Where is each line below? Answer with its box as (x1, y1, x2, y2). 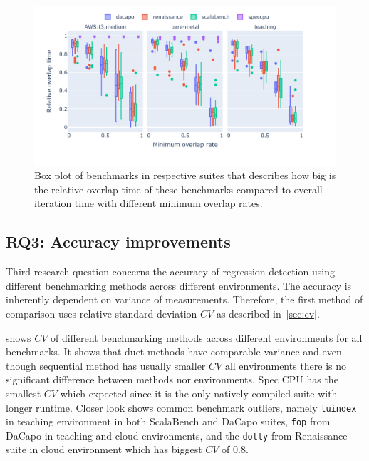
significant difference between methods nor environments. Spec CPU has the (6, 372, 338, 387)
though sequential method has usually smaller (6, 358, 206, 373)
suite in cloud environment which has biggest (6, 442, 202, 457)
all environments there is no (224, 358, 347, 373)
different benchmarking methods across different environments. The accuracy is (6, 278, 352, 293)
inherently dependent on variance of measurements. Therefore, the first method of (6, 292, 363, 307)
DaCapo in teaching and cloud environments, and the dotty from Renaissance (6, 427, 348, 442)
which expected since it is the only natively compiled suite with (60, 385, 338, 400)
